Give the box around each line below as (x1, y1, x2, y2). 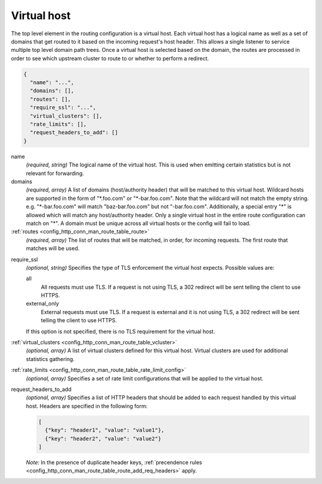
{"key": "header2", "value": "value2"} (45, 435, 162, 442)
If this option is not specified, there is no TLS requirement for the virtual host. (26, 328, 215, 335)
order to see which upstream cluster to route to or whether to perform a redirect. (11, 54, 209, 62)
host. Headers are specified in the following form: (26, 402, 148, 409)
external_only (26, 300, 59, 307)
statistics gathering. (26, 355, 75, 362)
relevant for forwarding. (26, 169, 85, 177)
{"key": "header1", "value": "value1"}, (45, 427, 165, 434)
